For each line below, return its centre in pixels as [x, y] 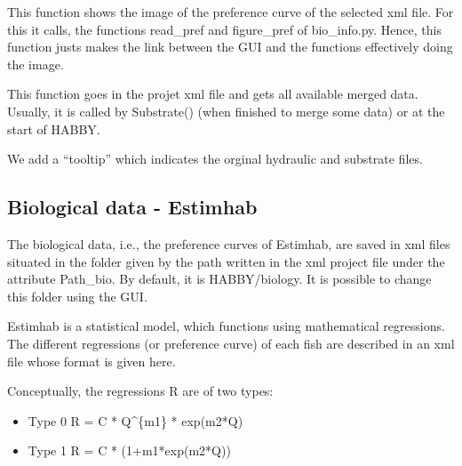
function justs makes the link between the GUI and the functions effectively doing [230, 47]
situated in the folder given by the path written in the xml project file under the [226, 261]
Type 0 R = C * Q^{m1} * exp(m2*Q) [135, 420]
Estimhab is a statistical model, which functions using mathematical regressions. [226, 326]
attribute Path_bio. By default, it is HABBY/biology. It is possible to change [219, 279]
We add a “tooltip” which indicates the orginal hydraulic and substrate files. [215, 159]
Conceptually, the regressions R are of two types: [140, 391]
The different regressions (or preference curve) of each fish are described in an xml [231, 343]
